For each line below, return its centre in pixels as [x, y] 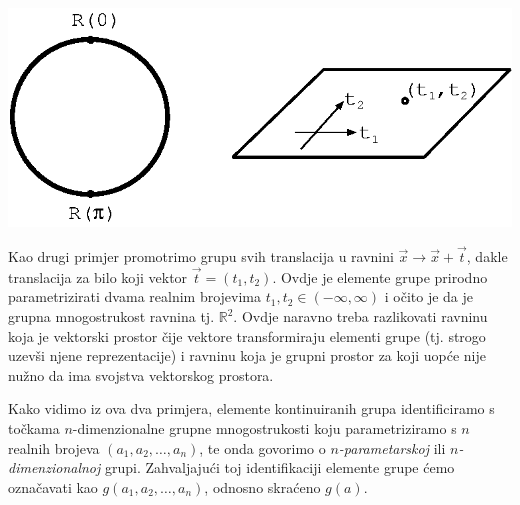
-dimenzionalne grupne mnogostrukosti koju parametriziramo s [264, 427]
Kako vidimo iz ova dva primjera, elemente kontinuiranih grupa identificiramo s [251, 408]
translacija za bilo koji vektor [98, 276]
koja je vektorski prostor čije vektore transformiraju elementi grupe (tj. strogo [247, 335]
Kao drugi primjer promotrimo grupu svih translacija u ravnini [201, 256]
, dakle [487, 256]
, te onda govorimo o [262, 447]
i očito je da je [429, 296]
